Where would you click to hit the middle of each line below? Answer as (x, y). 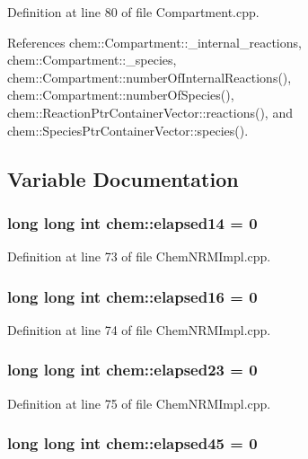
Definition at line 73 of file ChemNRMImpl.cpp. (139, 256)
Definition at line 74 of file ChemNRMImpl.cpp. (139, 329)
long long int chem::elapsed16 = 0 (132, 296)
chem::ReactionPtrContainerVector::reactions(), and (150, 112)
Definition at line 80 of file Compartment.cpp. (133, 12)
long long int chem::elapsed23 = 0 (132, 370)
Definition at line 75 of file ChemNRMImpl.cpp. (139, 403)
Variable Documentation (123, 178)
